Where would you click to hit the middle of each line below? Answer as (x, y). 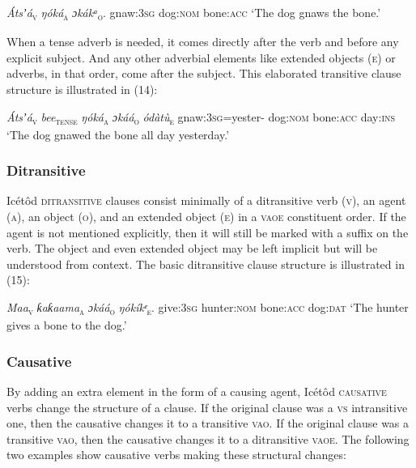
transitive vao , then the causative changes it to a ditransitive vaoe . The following (208, 438)
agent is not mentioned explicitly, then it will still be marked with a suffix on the (208, 232)
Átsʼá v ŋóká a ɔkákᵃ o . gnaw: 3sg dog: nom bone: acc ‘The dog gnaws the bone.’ (194, 13)
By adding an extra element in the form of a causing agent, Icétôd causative (197, 391)
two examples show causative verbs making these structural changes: (176, 455)
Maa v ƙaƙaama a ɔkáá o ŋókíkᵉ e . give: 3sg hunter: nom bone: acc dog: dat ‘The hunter (208, 308)
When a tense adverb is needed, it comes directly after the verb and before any (203, 42)
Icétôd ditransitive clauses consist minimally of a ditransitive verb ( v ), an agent (206, 200)
